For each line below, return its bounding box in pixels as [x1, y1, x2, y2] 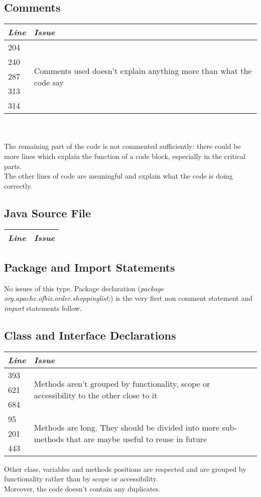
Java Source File [4, 205, 91, 220]
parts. [4, 160, 22, 171]
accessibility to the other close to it [34, 389, 158, 401]
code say [34, 76, 64, 88]
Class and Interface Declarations [4, 327, 176, 343]
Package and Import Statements [4, 259, 175, 275]
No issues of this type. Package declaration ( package [4, 283, 164, 293]
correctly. [4, 180, 33, 191]
